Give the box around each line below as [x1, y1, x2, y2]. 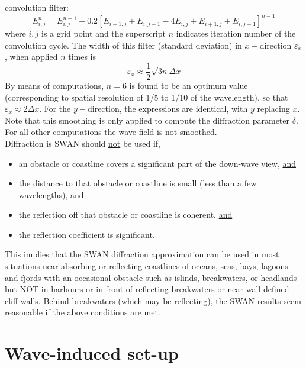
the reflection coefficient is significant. [18, 228, 155, 240]
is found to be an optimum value [129, 79, 248, 91]
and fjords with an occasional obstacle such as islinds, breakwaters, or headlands [5, 271, 297, 283]
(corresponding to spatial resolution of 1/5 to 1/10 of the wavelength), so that [5, 91, 288, 103]
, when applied [5, 50, 58, 63]
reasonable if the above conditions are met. [5, 306, 160, 318]
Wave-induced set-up [5, 341, 179, 365]
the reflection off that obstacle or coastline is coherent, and [18, 208, 233, 221]
